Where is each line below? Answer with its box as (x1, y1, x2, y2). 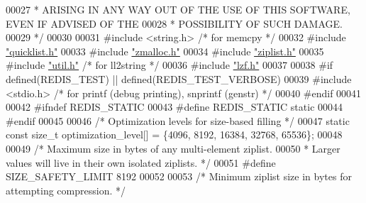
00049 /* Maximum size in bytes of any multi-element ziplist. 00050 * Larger (6, 141, 340, 155)
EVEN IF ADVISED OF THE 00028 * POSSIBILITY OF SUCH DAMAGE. (6, 16, 343, 31)
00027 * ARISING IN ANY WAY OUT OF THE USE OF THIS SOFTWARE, (6, 2, 350, 16)
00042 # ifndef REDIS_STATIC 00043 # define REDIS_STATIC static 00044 (6, 99, 343, 114)
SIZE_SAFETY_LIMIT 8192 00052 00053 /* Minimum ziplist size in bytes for (6, 169, 352, 184)
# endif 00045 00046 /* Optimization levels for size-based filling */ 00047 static (6, 113, 350, 128)
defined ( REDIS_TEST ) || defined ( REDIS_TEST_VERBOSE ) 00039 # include (6, 71, 352, 86)
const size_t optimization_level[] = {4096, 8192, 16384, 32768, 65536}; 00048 (6, 127, 343, 142)
